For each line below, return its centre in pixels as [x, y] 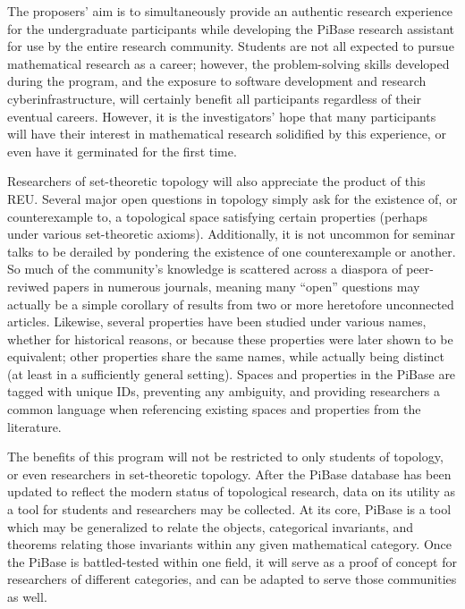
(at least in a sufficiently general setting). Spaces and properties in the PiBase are [232, 373]
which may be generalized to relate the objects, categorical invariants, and [211, 526]
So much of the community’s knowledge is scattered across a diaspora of [205, 269]
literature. [34, 426]
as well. [27, 596]
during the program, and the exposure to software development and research [217, 81]
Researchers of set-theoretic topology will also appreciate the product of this [216, 181]
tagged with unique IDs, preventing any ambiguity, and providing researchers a [224, 391]
